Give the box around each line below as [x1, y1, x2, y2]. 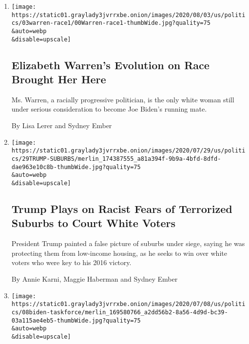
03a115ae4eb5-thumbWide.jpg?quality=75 [11, 317, 141, 324]
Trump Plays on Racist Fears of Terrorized [11, 201, 232, 216]
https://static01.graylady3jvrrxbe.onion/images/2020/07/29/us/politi [11, 147, 246, 154]
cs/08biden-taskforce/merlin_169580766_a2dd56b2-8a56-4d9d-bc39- [11, 308, 228, 316]
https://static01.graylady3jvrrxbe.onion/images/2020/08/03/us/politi [11, 11, 246, 19]
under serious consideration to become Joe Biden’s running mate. [11, 104, 207, 114]
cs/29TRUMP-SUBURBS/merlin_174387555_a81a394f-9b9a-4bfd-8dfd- [11, 155, 221, 162]
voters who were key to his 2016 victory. [11, 257, 132, 268]
